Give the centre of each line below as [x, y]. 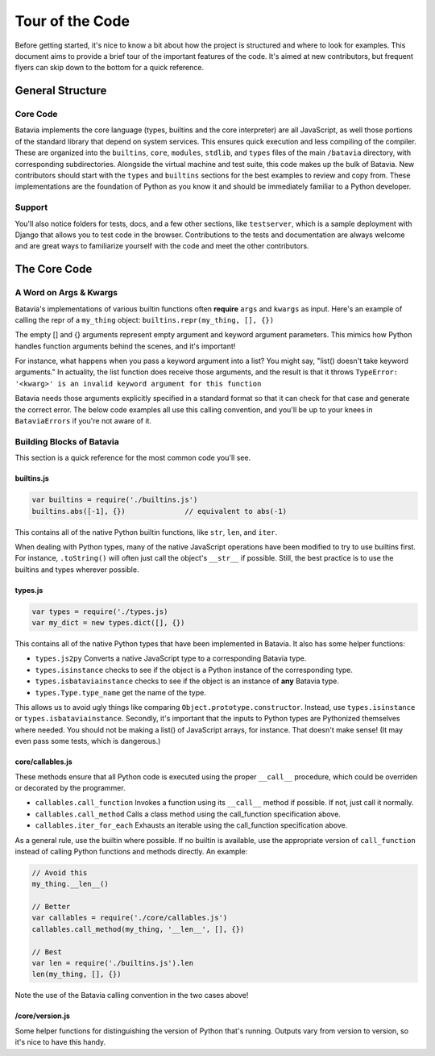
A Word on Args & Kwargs [66, 293]
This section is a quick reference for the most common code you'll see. [133, 458]
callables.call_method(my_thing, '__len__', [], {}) [138, 929]
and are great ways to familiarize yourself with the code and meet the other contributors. [162, 246]
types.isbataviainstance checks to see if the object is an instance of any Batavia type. [187, 681]
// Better [51, 907]
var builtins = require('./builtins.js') [115, 500]
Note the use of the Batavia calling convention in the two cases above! [132, 995]
